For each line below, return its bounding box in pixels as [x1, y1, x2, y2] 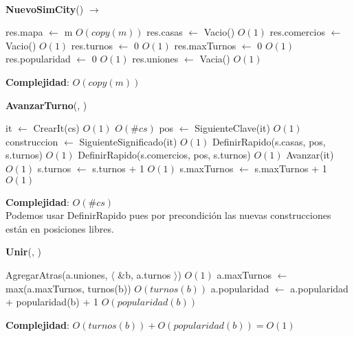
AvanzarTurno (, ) [5, 97, 87, 112]
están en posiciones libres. [5, 221, 114, 235]
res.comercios [269, 25, 325, 39]
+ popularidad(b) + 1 [5, 294, 99, 309]
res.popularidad [5, 51, 71, 66]
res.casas [146, 25, 183, 39]
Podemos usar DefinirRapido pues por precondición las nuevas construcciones [5, 208, 331, 222]
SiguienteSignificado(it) [79, 134, 177, 148]
